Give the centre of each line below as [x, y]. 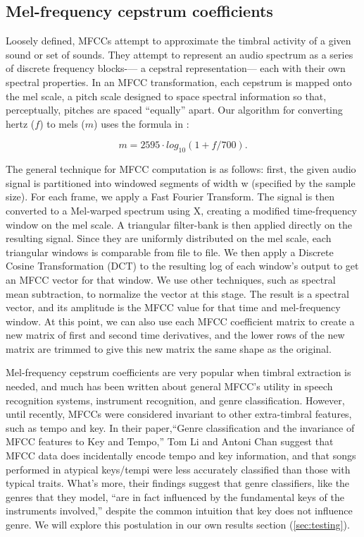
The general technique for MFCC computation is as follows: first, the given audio [181, 169]
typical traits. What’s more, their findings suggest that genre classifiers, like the [178, 483]
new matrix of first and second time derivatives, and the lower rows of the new [175, 335]
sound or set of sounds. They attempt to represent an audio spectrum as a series [180, 54]
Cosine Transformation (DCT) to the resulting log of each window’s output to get [182, 266]
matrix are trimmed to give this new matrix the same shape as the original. [169, 348]
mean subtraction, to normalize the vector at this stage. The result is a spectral [177, 293]
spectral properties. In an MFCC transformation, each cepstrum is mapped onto [179, 82]
